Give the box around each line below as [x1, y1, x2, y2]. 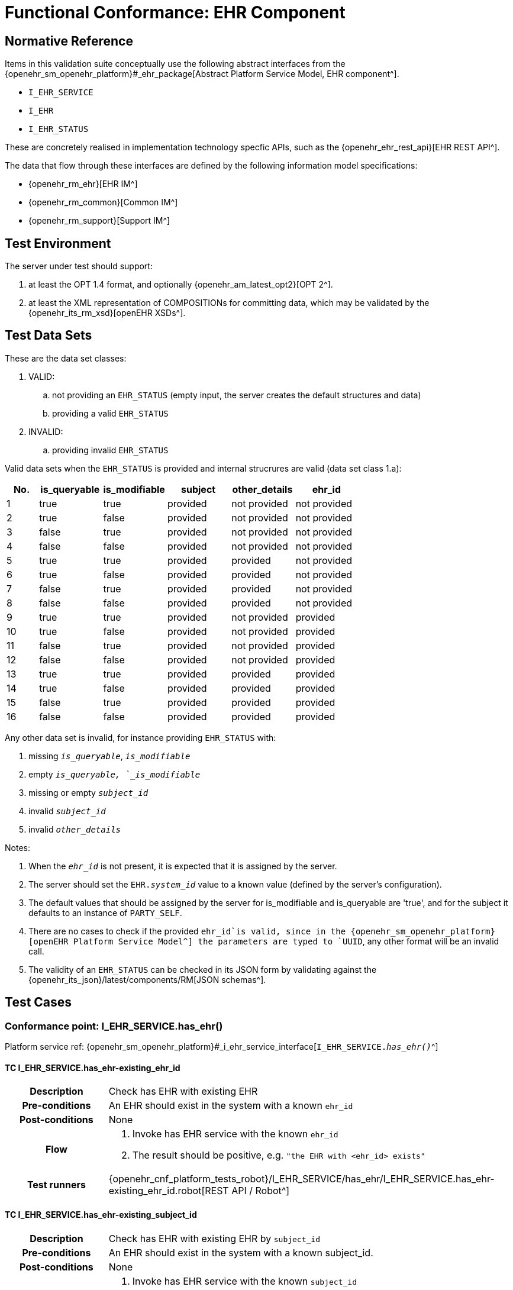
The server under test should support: [5, 261, 153, 272]
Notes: [5, 842, 30, 853]
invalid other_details [28, 824, 121, 834]
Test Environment [5, 236, 111, 251]
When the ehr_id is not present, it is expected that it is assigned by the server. [28, 860, 337, 871]
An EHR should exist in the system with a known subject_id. [108, 1246, 373, 1259]
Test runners [27, 1179, 86, 1191]
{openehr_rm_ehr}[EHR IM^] [28, 179, 138, 189]
